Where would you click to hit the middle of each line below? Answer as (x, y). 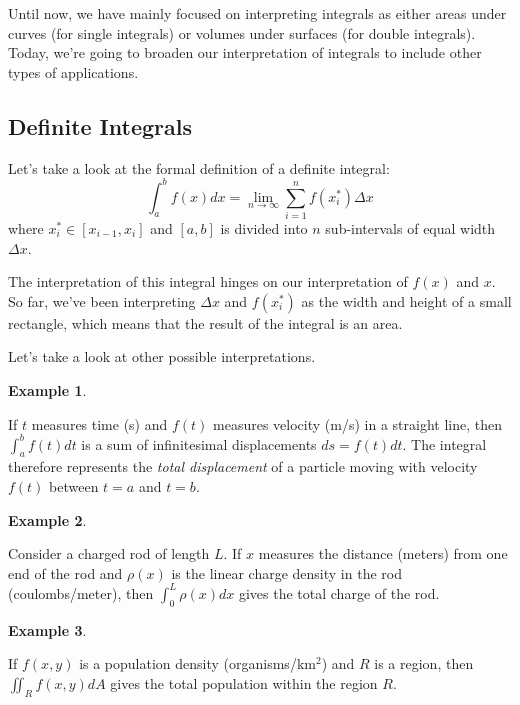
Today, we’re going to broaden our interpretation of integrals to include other (245, 52)
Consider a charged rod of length (109, 553)
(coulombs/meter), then (81, 592)
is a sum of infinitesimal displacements (199, 443)
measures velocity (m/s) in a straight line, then (357, 423)
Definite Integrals (100, 125)
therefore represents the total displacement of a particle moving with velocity (243, 466)
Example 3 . (47, 629)
